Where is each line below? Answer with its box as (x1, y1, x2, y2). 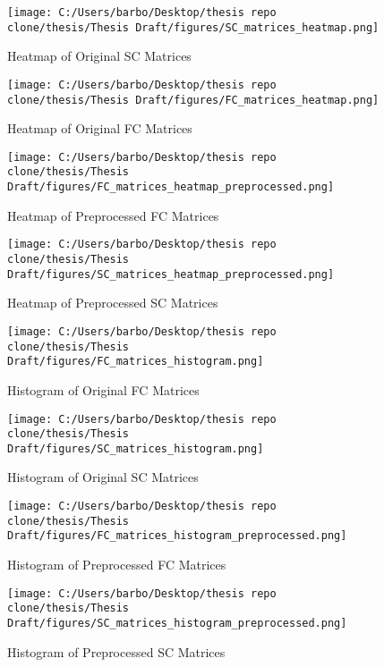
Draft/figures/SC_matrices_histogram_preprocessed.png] (7, 616, 347, 629)
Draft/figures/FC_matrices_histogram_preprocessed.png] (7, 529, 347, 543)
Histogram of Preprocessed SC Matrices (7, 642, 226, 661)
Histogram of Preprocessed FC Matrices (7, 555, 226, 574)
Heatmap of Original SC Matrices (7, 46, 192, 65)
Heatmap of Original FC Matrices (7, 119, 192, 138)
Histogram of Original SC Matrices (7, 468, 199, 486)
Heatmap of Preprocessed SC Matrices (7, 293, 218, 312)
